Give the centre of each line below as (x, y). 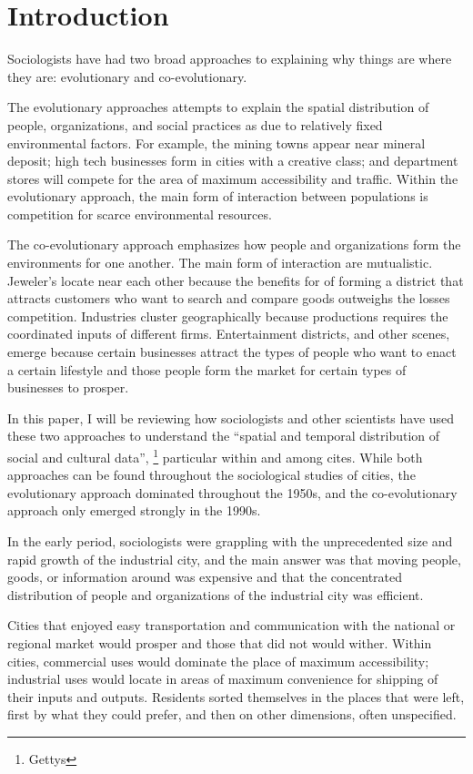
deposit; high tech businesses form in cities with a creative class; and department (233, 161)
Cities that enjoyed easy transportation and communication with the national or (231, 625)
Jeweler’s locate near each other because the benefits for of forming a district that (236, 280)
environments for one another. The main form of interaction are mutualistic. (220, 263)
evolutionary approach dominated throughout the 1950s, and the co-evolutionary (232, 492)
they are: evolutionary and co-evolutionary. (127, 76)
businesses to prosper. (68, 387)
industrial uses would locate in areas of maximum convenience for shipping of (223, 679)
